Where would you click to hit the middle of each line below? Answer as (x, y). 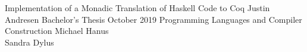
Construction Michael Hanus (57, 31)
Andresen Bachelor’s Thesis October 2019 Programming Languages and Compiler (153, 19)
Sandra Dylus (29, 42)
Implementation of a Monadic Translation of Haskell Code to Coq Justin (137, 8)
